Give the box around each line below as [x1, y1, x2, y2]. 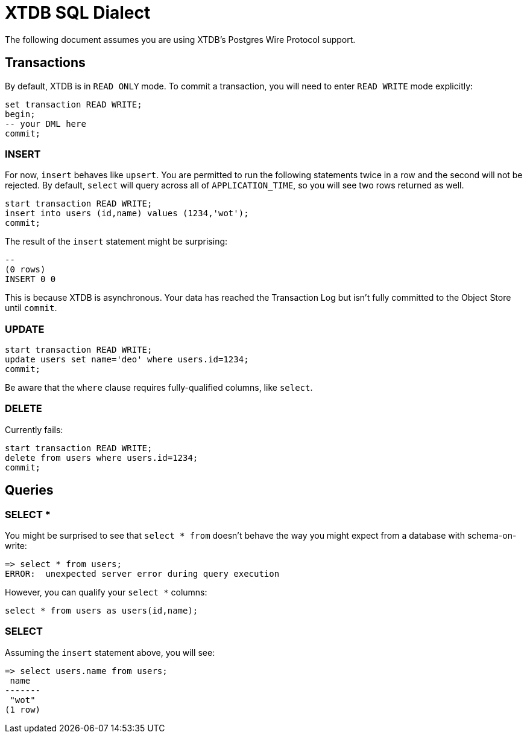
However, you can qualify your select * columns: [5, 587, 207, 598]
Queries [5, 483, 54, 498]
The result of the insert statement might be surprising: [5, 236, 228, 247]
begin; [5, 109, 36, 119]
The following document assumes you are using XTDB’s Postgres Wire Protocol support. [5, 34, 356, 45]
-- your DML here [5, 118, 86, 129]
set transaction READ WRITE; [5, 99, 142, 109]
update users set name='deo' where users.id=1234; [5, 355, 249, 365]
